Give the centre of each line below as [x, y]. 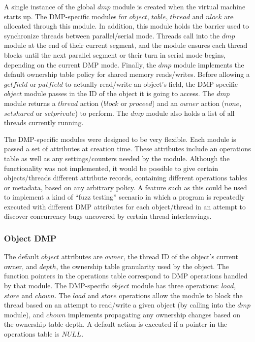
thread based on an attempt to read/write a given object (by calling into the [120, 305]
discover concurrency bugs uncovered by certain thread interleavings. [108, 216]
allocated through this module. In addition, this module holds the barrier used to [127, 26]
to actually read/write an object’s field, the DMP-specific [151, 84]
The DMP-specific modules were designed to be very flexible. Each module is [120, 139]
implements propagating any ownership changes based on [154, 314]
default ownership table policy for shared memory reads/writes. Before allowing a [127, 74]
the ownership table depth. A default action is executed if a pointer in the [116, 324]
